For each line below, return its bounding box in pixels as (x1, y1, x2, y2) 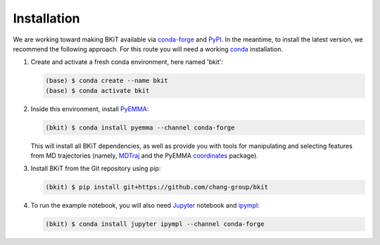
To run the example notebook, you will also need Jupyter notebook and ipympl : (30, 201, 260, 210)
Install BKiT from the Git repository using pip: (30, 164, 161, 172)
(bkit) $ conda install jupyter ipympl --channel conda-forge (45, 220, 265, 228)
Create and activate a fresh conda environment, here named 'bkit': (30, 58, 224, 66)
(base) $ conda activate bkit (45, 87, 150, 94)
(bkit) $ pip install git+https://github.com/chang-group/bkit (45, 183, 269, 191)
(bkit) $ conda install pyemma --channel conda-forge (45, 123, 235, 132)
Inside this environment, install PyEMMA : (30, 104, 149, 113)
